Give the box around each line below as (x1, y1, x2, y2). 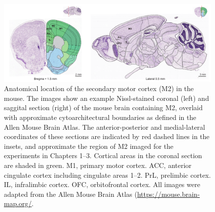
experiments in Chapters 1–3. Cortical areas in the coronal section (4, 150, 202, 161)
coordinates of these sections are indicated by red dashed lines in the (4, 131, 210, 141)
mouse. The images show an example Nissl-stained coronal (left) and (4, 93, 209, 103)
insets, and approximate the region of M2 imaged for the (4, 141, 173, 151)
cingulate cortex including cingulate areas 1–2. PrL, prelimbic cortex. (4, 169, 211, 180)
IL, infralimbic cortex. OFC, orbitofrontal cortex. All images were (4, 179, 200, 189)
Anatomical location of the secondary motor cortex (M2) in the (4, 83, 194, 94)
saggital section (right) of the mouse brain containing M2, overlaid (4, 102, 203, 113)
